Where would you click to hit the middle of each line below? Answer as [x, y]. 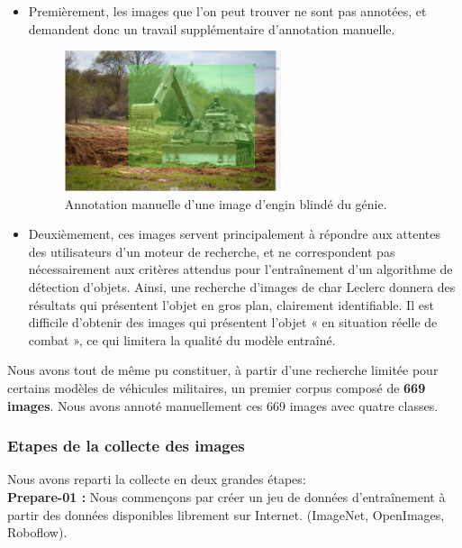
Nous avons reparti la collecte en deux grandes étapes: [157, 479]
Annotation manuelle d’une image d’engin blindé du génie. [226, 203]
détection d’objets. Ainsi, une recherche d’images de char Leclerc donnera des [242, 287]
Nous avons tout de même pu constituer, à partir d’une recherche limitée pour [223, 370]
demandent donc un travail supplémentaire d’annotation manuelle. [212, 28]
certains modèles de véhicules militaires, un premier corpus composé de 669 [217, 388]
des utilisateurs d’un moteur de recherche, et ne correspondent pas [212, 251]
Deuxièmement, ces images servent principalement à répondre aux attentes [234, 234]
